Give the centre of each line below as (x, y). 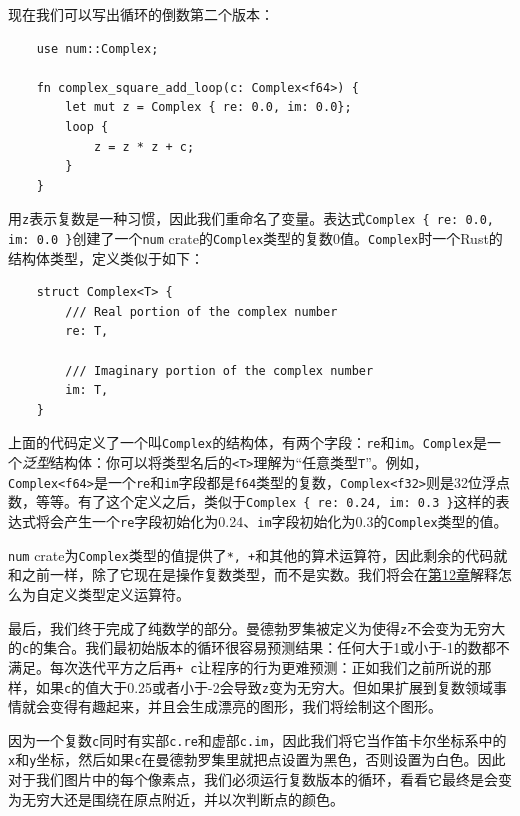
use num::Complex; (97, 48)
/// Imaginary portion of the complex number (219, 370)
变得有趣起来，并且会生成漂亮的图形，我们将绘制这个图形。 (245, 706)
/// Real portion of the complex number (201, 311)
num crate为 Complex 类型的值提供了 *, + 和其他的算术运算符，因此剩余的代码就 (258, 554)
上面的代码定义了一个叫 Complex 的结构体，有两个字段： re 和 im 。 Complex (240, 442)
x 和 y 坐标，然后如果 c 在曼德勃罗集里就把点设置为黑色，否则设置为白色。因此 (257, 759)
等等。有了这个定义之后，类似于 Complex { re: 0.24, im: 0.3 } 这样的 (265, 501)
